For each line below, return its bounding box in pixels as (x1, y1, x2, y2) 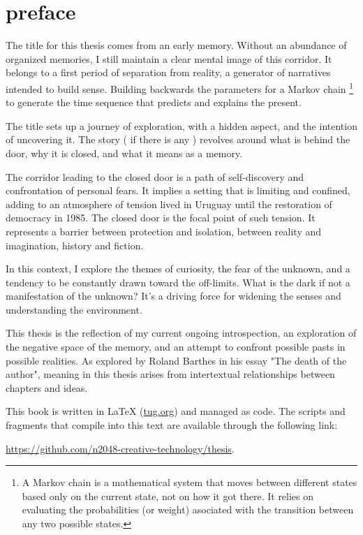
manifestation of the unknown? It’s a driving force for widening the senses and (6, 288, 341, 303)
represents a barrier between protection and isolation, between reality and (6, 223, 322, 238)
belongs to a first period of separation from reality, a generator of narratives (6, 65, 331, 80)
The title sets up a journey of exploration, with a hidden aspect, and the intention (6, 118, 357, 133)
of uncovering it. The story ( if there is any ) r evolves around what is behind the (6, 132, 350, 147)
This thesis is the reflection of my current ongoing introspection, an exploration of (6, 325, 357, 340)
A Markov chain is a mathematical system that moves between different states (22, 475, 357, 490)
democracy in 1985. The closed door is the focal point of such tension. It (6, 210, 316, 225)
